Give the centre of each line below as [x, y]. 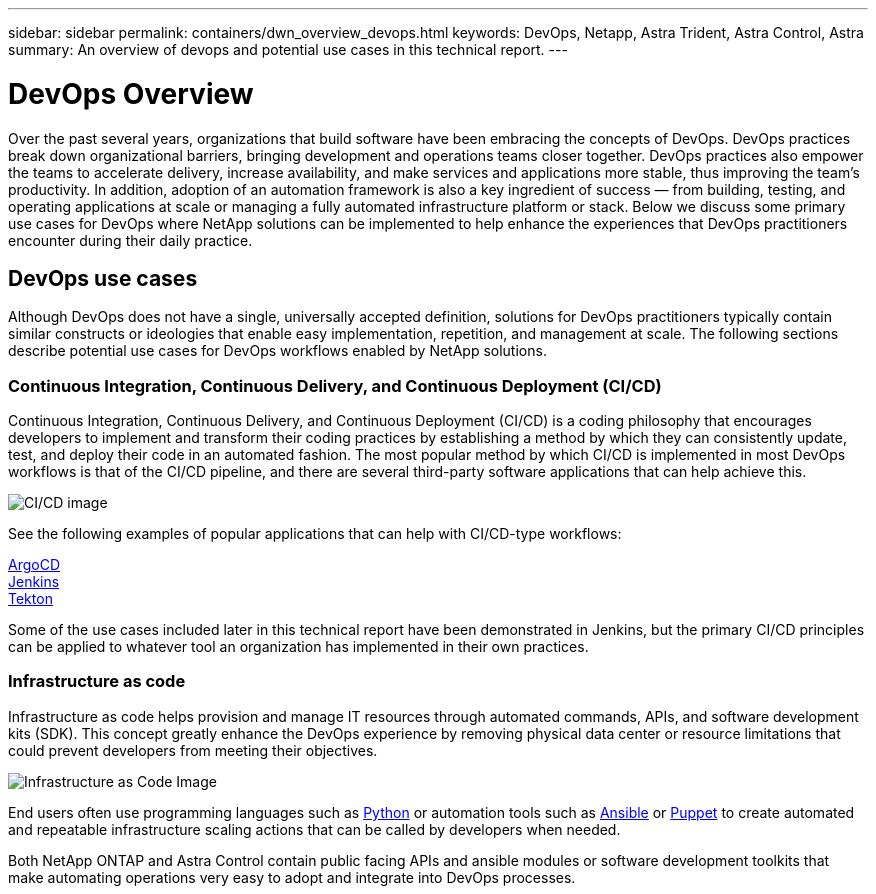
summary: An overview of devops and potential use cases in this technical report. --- [288, 49]
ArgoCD [34, 565]
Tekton [30, 599]
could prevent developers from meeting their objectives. [193, 750]
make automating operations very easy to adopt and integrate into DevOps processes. [292, 877]
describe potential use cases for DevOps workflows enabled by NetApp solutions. [277, 351]
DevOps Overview [131, 93]
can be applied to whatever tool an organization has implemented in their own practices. [298, 647]
